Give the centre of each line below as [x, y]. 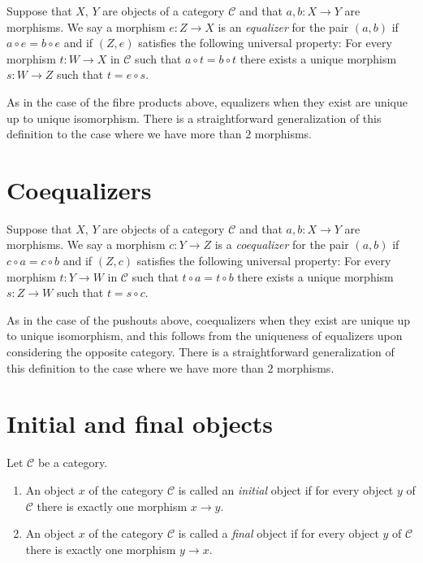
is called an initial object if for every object [286, 489]
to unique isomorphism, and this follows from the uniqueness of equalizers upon [205, 336]
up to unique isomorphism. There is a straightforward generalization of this [194, 118]
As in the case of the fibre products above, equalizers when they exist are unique [207, 101]
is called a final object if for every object [278, 533]
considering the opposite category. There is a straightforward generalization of [201, 352]
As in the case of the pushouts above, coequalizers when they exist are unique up [209, 319]
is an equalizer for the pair [283, 26]
